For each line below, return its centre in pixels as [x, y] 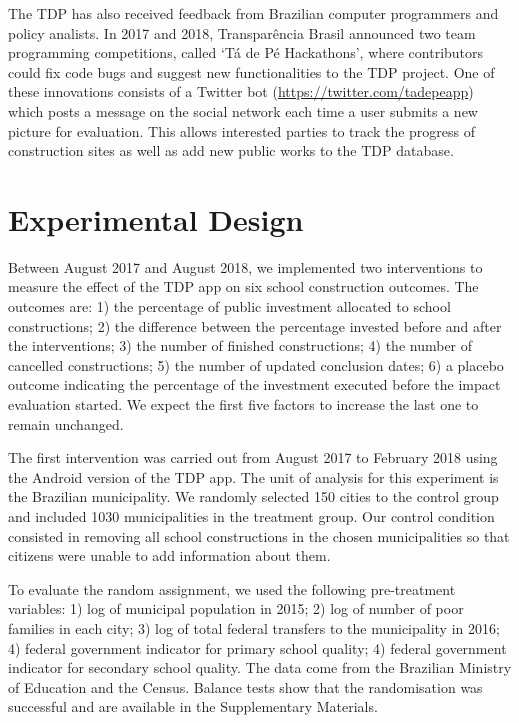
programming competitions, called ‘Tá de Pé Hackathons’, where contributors [246, 52]
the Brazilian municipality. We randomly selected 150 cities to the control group [253, 496]
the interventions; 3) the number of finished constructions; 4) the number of [240, 345]
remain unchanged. [66, 423]
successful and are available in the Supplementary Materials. [193, 706]
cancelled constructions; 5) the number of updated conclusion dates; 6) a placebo [256, 364]
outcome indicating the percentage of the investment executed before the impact [254, 384]
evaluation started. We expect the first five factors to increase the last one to [243, 404]
